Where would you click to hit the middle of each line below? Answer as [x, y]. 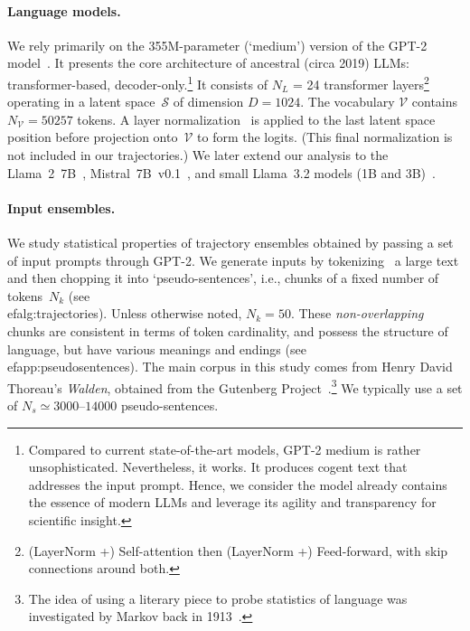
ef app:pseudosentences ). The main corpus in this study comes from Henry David [230, 367]
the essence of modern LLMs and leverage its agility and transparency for [232, 502]
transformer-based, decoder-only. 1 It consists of [137, 82]
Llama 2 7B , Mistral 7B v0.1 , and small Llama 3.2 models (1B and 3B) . [221, 172]
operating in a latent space [81, 102]
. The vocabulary [348, 102]
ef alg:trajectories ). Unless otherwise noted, [125, 313]
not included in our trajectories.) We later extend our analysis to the [198, 155]
